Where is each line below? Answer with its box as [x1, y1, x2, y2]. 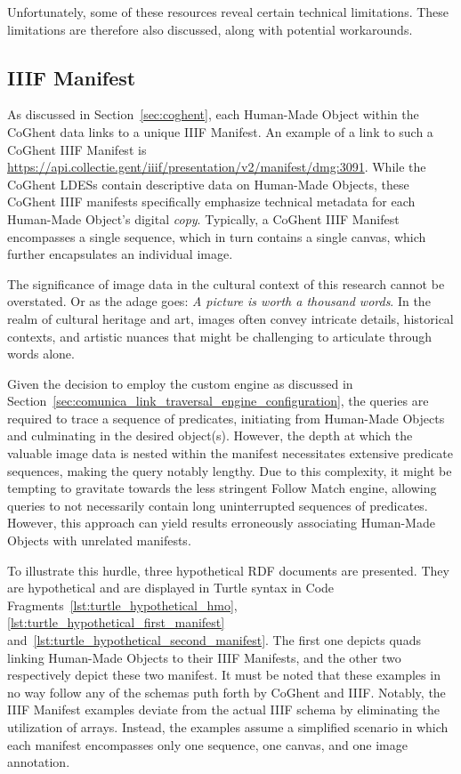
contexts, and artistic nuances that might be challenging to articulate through [7, 327, 433, 345]
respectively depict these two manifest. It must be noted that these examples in [7, 665, 441, 684]
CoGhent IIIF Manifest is [7, 140, 147, 158]
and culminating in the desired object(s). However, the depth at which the [7, 426, 413, 445]
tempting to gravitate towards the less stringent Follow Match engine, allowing [7, 479, 437, 497]
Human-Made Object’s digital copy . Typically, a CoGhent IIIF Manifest [7, 209, 400, 228]
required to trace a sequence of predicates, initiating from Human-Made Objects [7, 408, 445, 427]
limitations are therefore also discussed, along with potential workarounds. [7, 20, 413, 38]
